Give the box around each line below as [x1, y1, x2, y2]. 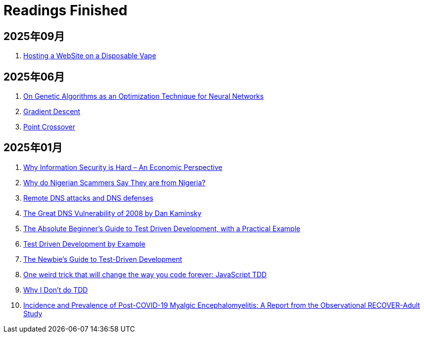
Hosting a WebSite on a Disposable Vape [23, 51, 156, 60]
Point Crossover [23, 123, 76, 131]
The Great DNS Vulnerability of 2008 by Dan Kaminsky [23, 209, 202, 217]
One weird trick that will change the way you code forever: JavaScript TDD [23, 270, 267, 279]
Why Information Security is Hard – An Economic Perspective [23, 163, 223, 171]
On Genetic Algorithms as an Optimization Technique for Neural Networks [23, 92, 264, 101]
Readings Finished [3, 2, 128, 19]
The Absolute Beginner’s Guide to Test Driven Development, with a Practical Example [23, 224, 300, 233]
